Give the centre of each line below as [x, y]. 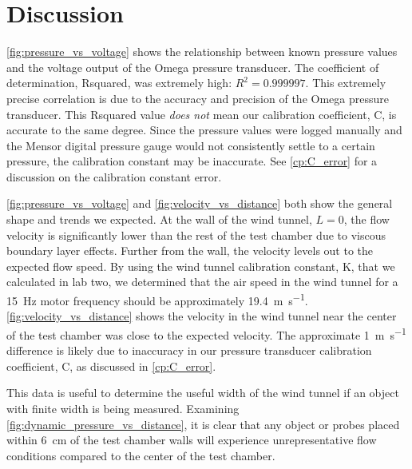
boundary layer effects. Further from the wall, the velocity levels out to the [190, 250]
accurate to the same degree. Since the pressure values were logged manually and [204, 130]
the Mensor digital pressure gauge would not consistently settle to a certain [191, 145]
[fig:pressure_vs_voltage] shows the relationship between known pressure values [202, 52]
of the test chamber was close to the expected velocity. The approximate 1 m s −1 [206, 333]
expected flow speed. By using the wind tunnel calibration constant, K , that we [201, 266]
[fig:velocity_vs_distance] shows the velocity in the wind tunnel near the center [202, 316]
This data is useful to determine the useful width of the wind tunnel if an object [203, 393]
